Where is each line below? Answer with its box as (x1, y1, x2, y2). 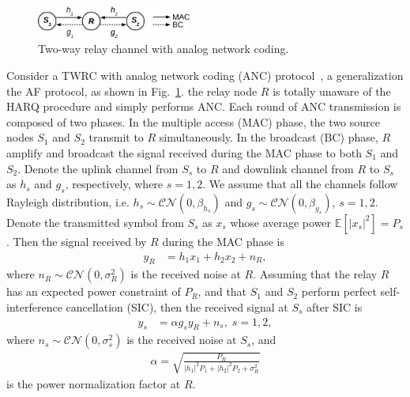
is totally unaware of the (273, 82, 391, 99)
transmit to (88, 129, 144, 146)
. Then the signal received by (6, 233, 147, 249)
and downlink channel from (222, 160, 354, 176)
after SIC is (307, 298, 363, 315)
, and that (197, 283, 247, 300)
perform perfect (301, 283, 377, 300)
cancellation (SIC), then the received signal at (66, 298, 288, 315)
